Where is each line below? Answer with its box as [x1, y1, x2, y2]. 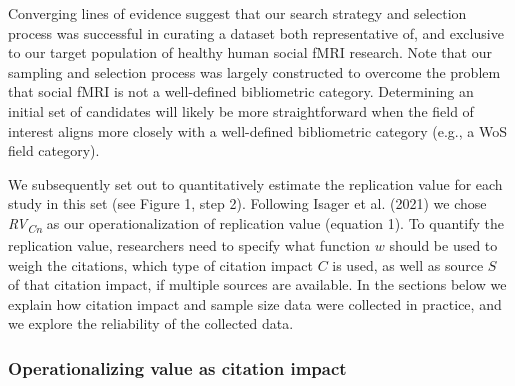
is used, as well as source [332, 254, 484, 275]
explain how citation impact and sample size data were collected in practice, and [8, 293, 502, 314]
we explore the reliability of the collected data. [8, 313, 294, 334]
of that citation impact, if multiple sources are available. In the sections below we [8, 274, 507, 295]
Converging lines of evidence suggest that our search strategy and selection [8, 3, 467, 23]
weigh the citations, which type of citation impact [8, 254, 313, 275]
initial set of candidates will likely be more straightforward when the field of [8, 100, 474, 121]
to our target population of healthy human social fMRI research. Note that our [8, 42, 492, 63]
